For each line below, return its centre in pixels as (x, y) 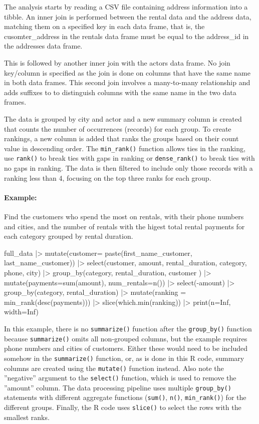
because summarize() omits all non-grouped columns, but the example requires (126, 338)
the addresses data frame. (43, 46)
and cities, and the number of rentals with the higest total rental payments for (124, 226)
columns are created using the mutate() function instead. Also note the (114, 368)
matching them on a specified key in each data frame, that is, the (104, 26)
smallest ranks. (27, 417)
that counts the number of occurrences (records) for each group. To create (118, 128)
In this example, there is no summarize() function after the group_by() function (128, 328)
